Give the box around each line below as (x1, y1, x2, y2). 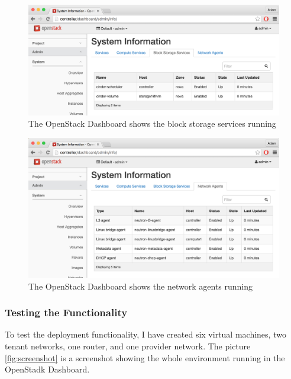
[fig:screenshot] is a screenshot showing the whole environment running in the (5, 351, 285, 364)
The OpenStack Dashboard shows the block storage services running (28, 117, 276, 130)
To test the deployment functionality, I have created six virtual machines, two (5, 328, 286, 341)
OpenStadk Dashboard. (5, 363, 90, 375)
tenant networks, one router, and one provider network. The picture (5, 339, 251, 352)
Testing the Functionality (5, 305, 128, 320)
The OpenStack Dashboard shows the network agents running (28, 280, 253, 292)
